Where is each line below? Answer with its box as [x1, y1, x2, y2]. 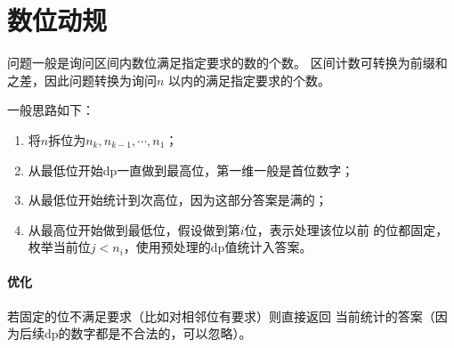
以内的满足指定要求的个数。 [168, 70, 331, 89]
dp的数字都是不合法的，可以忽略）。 [44, 324, 252, 343]
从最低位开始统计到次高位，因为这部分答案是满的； [28, 190, 328, 209]
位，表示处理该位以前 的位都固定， [244, 220, 449, 239]
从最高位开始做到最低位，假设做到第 [28, 220, 240, 239]
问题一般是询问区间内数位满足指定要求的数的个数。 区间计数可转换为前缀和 [7, 53, 448, 72]
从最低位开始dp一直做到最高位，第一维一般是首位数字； [28, 160, 354, 179]
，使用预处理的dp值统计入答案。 [123, 238, 312, 256]
